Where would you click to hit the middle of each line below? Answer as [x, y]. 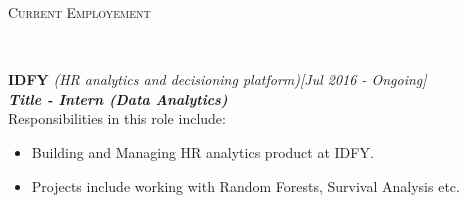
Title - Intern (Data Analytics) [118, 98]
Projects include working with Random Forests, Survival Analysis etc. [245, 185]
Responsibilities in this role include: [117, 118]
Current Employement [79, 12]
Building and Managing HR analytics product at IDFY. [202, 151]
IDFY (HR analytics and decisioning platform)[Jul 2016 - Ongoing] [217, 79]
